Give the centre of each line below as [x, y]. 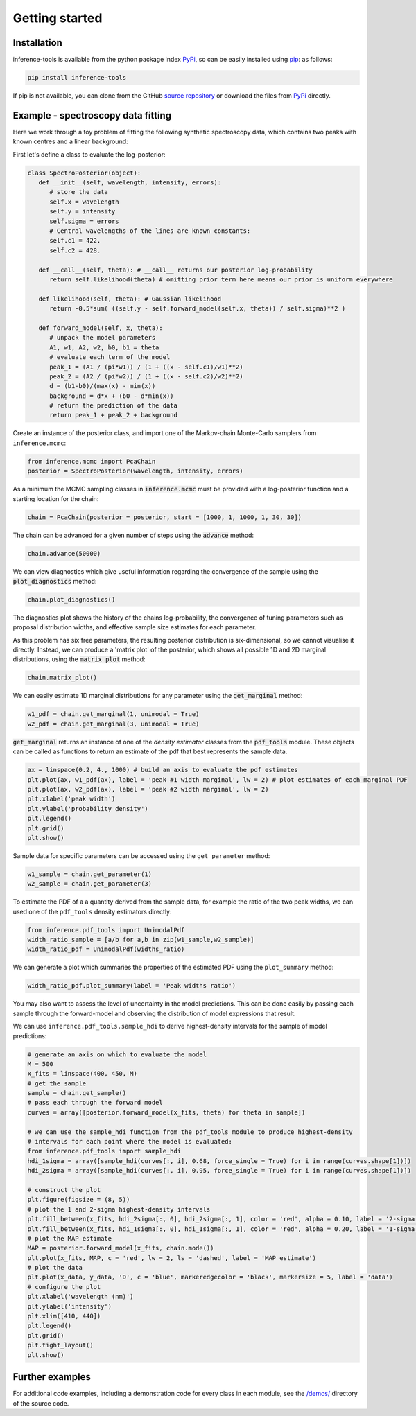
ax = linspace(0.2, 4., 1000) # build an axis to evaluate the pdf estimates [163, 770]
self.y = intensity [83, 212]
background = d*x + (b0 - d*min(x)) [112, 396]
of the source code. [41, 1403]
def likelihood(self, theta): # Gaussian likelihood [130, 299]
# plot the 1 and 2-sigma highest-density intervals [119, 1209]
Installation [37, 43]
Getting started [58, 18]
